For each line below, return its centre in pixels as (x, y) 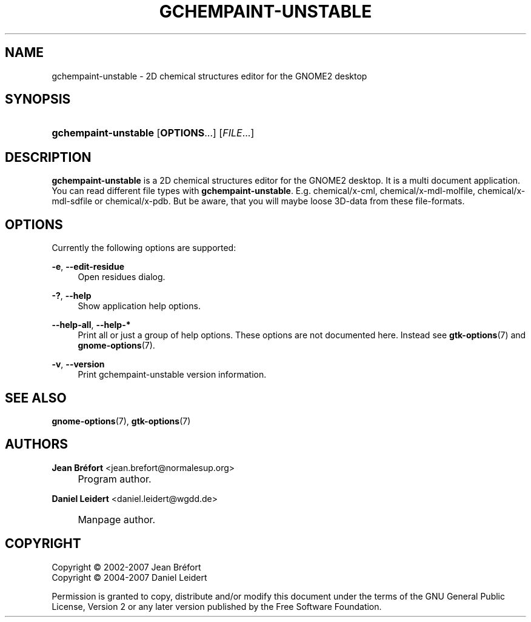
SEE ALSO (36, 398)
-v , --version (78, 364)
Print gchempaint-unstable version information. (172, 375)
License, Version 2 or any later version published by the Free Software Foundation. (217, 606)
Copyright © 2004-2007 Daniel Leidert (129, 577)
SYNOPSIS (38, 99)
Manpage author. (117, 519)
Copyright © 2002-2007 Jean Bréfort (126, 567)
